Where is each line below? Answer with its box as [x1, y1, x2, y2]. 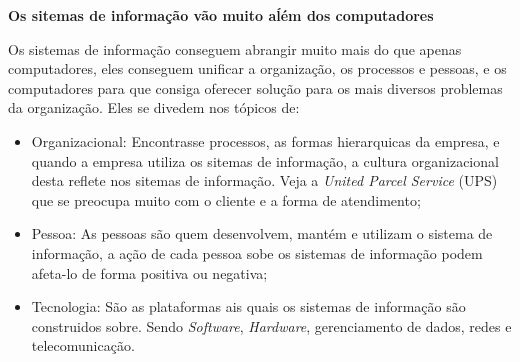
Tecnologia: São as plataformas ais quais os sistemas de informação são [31, 296, 466, 317]
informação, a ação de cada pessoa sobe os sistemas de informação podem [31, 242, 483, 263]
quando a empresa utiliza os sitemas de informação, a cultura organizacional [31, 150, 499, 171]
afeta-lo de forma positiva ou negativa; [31, 262, 268, 283]
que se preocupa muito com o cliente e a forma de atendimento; [31, 189, 421, 210]
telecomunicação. [31, 335, 135, 356]
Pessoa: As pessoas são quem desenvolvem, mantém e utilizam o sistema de [31, 223, 493, 244]
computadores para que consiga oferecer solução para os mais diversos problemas [8, 77, 503, 98]
